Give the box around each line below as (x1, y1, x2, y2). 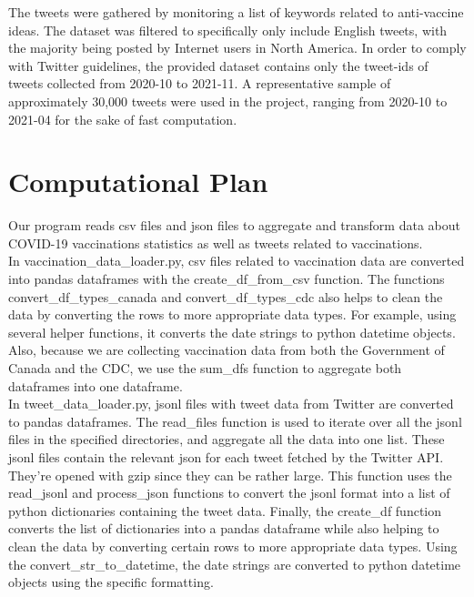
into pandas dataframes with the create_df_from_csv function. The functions (8, 269, 445, 288)
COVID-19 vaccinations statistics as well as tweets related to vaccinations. (8, 233, 423, 252)
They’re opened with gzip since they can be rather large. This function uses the (8, 465, 452, 484)
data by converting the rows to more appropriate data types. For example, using (8, 305, 457, 324)
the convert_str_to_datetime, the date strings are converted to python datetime (8, 554, 461, 573)
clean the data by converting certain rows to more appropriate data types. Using (8, 536, 458, 555)
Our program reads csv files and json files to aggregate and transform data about (8, 216, 460, 235)
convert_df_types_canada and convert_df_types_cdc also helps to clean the (8, 287, 443, 306)
